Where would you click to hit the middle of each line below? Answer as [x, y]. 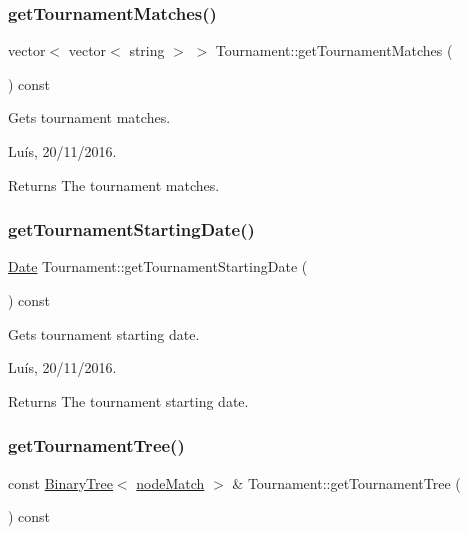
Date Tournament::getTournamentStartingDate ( [158, 266]
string [147, 50]
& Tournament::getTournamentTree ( [346, 482]
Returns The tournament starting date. [128, 400]
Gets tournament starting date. [104, 333]
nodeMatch [170, 482]
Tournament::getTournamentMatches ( [334, 50]
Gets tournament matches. [89, 117]
